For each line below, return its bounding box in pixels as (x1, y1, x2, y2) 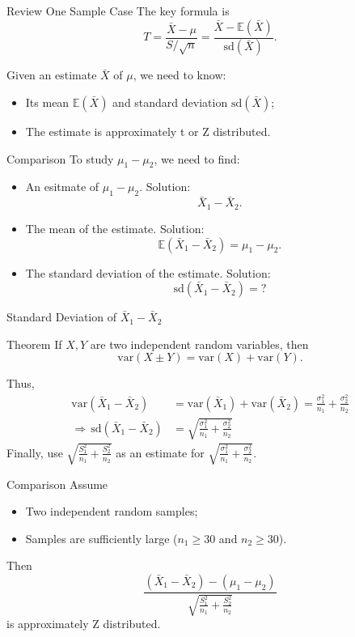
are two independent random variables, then (90, 335, 309, 352)
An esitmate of (25, 178, 99, 195)
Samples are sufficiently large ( (25, 529, 178, 546)
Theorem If (6, 335, 62, 352)
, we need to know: (133, 66, 226, 83)
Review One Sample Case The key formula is (6, 2, 230, 19)
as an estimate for (116, 444, 205, 461)
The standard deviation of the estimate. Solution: (25, 264, 271, 281)
